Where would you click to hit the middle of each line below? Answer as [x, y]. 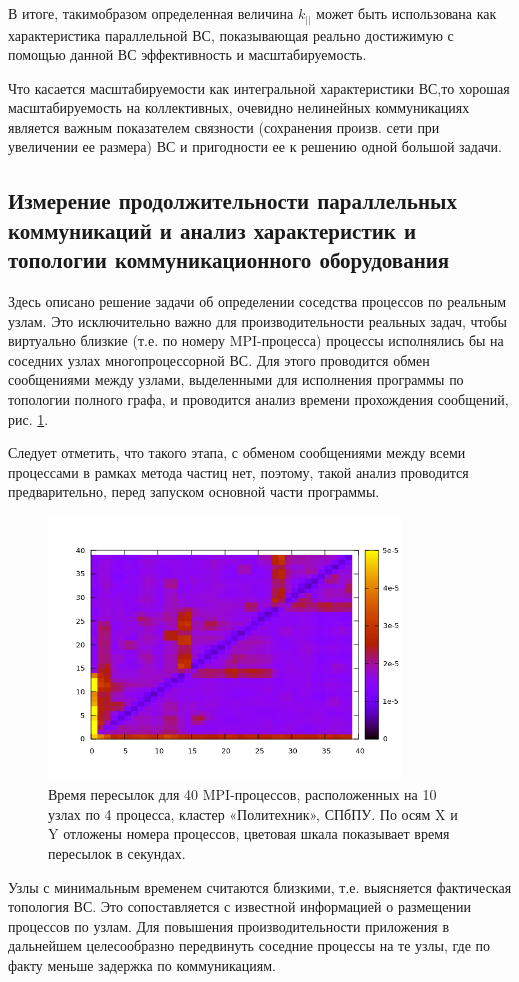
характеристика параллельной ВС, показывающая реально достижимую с [231, 34]
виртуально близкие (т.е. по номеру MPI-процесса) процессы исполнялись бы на [256, 340]
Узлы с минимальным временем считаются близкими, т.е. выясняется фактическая [260, 886]
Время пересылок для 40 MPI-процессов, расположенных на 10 [242, 794]
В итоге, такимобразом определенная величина [151, 13]
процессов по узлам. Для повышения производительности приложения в [229, 925]
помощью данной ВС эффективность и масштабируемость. [187, 54]
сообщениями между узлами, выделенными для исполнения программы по [236, 379]
